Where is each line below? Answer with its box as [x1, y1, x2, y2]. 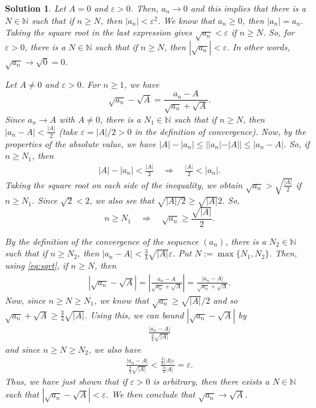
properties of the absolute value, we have [5, 137, 156, 150]
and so [213, 293, 238, 306]
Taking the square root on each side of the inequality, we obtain [5, 178, 243, 191]
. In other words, [226, 40, 290, 53]
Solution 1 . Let [5, 2, 66, 14]
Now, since [5, 293, 46, 306]
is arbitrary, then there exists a [153, 375, 269, 388]
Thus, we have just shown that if [5, 375, 128, 388]
